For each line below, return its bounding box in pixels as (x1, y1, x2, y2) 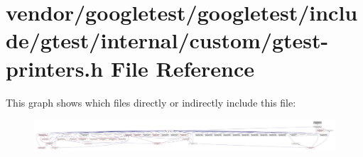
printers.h (6, 53, 104, 82)
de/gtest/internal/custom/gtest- (6, 26, 329, 55)
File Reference (110, 53, 255, 82)
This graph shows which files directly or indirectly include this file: (6, 94, 296, 109)
